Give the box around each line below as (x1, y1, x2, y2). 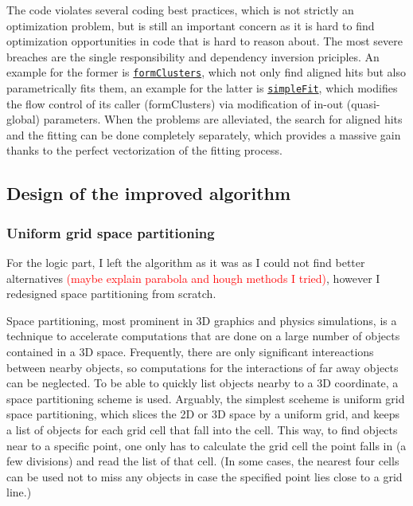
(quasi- (346, 95, 380, 112)
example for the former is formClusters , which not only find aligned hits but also (6, 64, 407, 80)
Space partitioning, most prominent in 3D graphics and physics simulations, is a (6, 312, 397, 328)
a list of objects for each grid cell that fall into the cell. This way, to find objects (6, 422, 398, 437)
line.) (6, 484, 32, 500)
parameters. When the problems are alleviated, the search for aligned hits (43, 111, 403, 127)
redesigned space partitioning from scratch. (6, 285, 216, 302)
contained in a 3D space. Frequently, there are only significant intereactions (6, 343, 374, 360)
